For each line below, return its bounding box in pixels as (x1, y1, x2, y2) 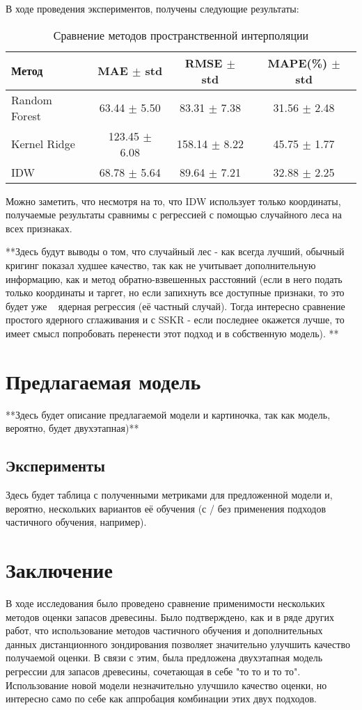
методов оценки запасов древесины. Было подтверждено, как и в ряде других (6, 609, 335, 624)
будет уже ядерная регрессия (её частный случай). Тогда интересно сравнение (6, 298, 345, 313)
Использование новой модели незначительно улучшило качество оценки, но (6, 677, 327, 692)
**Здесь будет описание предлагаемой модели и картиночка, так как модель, (6, 407, 331, 421)
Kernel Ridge (11, 136, 75, 152)
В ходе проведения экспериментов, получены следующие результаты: (6, 1, 299, 15)
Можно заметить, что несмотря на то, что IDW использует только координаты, (6, 193, 341, 208)
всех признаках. (6, 220, 72, 235)
